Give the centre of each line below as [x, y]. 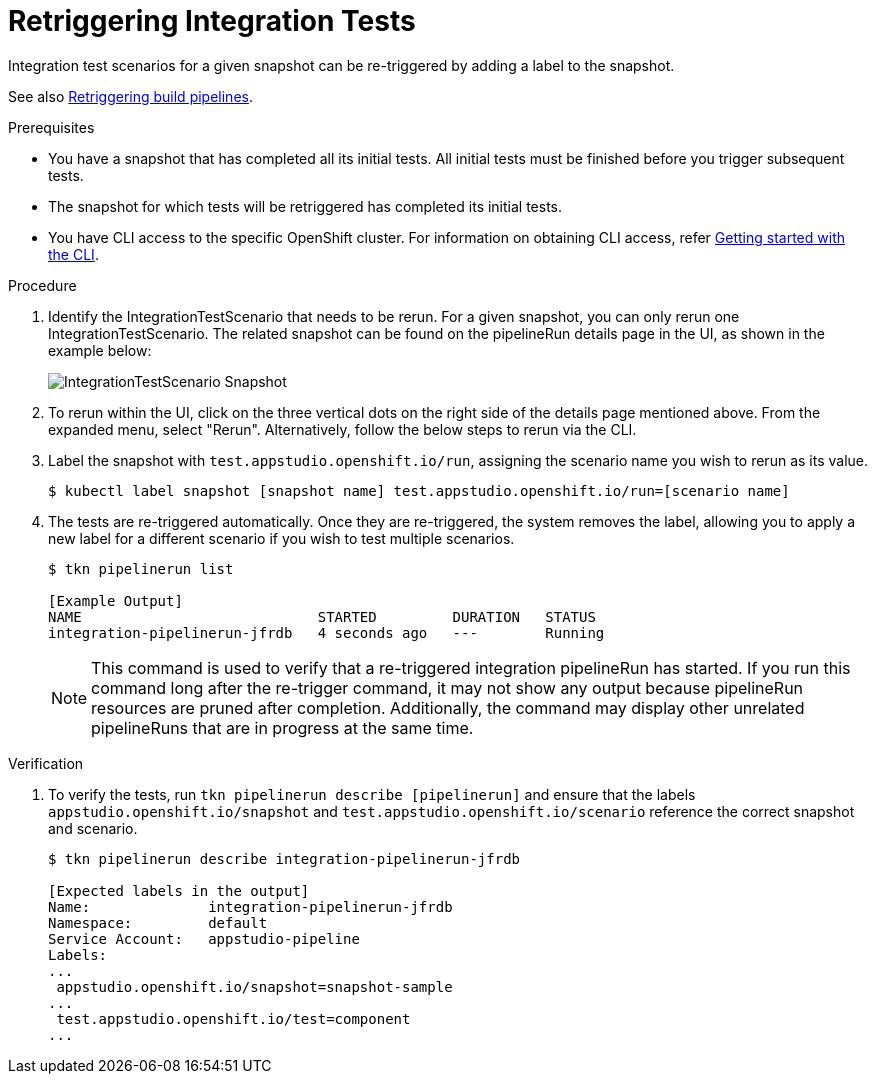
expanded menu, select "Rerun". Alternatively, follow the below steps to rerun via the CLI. [342, 429]
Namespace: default [158, 922]
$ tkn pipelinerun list [141, 568]
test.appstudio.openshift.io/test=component [233, 1018]
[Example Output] [115, 600]
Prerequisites [51, 127]
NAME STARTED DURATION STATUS [322, 616]
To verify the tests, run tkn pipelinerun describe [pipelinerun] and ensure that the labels [372, 794]
